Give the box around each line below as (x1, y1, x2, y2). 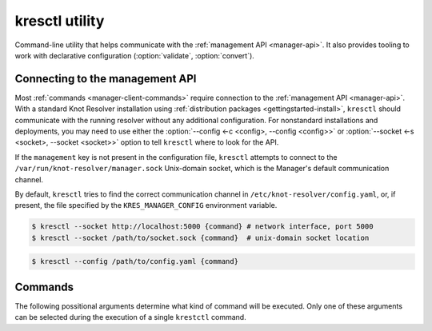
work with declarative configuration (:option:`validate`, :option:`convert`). (14, 50, 255, 60)
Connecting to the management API (14, 72, 197, 86)
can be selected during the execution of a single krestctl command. (14, 313, 247, 322)
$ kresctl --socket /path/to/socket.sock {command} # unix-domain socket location (31, 233, 370, 242)
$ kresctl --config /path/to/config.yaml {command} (31, 257, 239, 266)
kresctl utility (14, 12, 105, 30)
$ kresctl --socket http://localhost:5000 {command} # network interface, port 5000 (31, 222, 374, 231)
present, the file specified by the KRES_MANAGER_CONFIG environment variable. (14, 201, 278, 210)
